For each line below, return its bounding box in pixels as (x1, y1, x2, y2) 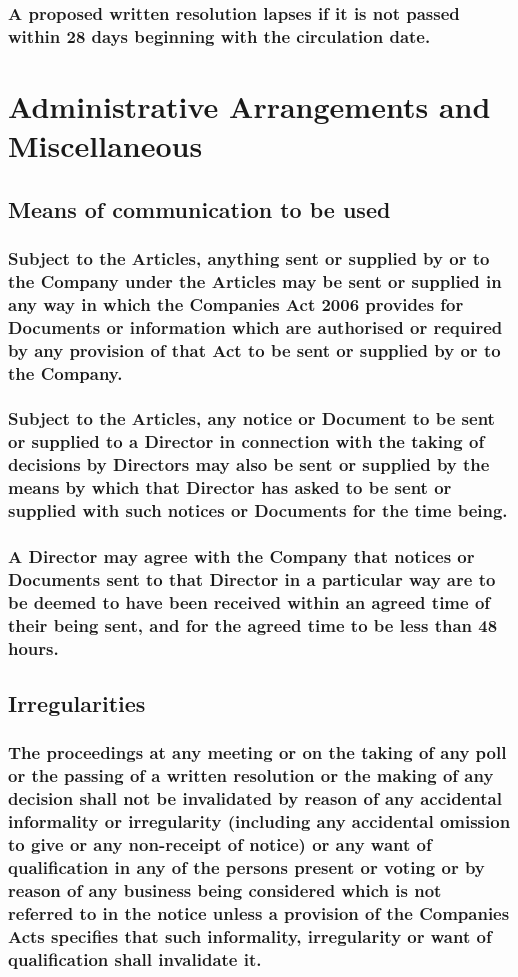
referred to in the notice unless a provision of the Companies (8, 900, 510, 925)
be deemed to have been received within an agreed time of (8, 589, 491, 614)
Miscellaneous (8, 125, 203, 166)
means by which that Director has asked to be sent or (8, 475, 452, 500)
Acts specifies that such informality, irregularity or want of (8, 923, 492, 948)
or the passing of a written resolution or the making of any (8, 763, 494, 788)
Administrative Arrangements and (8, 85, 491, 126)
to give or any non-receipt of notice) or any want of (8, 832, 432, 857)
